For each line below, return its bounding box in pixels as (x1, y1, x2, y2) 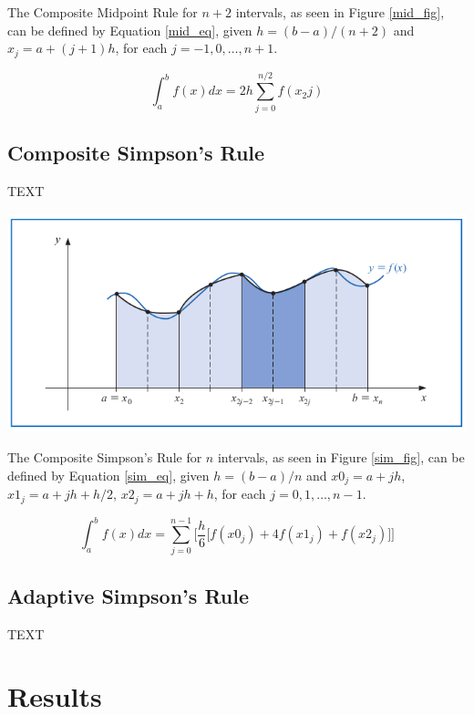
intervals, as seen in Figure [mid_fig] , (235, 3, 445, 21)
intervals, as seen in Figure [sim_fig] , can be (217, 448, 465, 467)
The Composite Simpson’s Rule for (7, 448, 202, 467)
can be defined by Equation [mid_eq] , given (7, 20, 252, 39)
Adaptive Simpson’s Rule (7, 581, 250, 609)
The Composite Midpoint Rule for (7, 3, 198, 21)
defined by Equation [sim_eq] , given (7, 465, 210, 484)
